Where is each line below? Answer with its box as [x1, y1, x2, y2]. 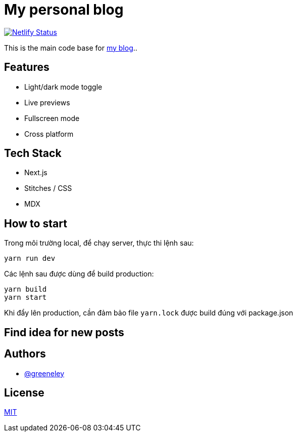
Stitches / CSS [24, 184, 72, 193]
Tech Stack [4, 147, 62, 160]
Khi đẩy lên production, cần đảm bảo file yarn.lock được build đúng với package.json [4, 308, 293, 318]
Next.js [24, 168, 47, 177]
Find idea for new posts [4, 326, 124, 339]
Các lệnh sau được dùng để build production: [4, 269, 154, 279]
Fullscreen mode [24, 113, 80, 123]
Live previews [24, 98, 70, 107]
